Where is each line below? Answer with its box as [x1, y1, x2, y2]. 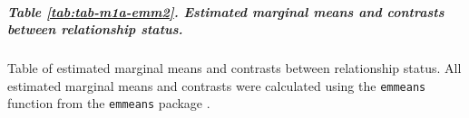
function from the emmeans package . [7, 94, 210, 113]
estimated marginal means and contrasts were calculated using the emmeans [7, 76, 426, 95]
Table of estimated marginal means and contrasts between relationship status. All [7, 59, 462, 77]
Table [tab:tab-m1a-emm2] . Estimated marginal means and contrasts [7, 2, 445, 21]
